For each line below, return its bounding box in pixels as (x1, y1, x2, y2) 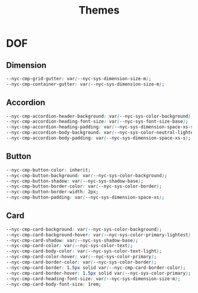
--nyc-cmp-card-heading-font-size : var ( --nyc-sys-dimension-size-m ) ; (6, 275, 181, 282)
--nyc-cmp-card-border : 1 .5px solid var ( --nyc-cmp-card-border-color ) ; (6, 265, 186, 271)
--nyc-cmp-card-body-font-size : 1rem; (6, 281, 101, 287)
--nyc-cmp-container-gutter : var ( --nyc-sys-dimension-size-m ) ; (6, 81, 165, 87)
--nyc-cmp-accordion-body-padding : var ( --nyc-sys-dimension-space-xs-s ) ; (6, 135, 192, 141)
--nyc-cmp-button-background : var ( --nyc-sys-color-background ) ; (6, 172, 167, 179)
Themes (78, 4, 120, 17)
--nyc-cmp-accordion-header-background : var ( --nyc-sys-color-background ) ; (6, 113, 194, 119)
